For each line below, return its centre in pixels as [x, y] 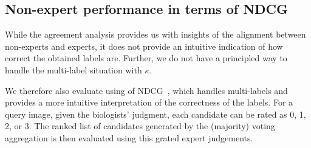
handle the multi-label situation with [73, 69]
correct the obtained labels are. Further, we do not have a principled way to [146, 58]
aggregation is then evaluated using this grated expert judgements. [129, 137]
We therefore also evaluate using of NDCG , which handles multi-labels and [146, 90]
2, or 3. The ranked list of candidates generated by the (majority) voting [140, 126]
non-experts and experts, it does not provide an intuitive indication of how [144, 46]
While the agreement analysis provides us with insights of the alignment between [155, 34]
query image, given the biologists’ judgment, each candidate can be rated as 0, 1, [155, 114]
